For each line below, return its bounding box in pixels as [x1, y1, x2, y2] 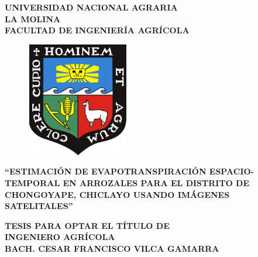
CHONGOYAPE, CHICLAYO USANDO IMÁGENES [5, 188, 230, 200]
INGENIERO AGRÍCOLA [5, 231, 115, 243]
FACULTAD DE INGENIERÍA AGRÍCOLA [5, 24, 190, 36]
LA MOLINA [5, 12, 61, 25]
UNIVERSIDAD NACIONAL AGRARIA [5, 1, 178, 13]
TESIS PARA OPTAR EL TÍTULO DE [5, 219, 170, 231]
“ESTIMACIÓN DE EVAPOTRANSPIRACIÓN [5, 165, 207, 177]
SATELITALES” [5, 200, 73, 212]
